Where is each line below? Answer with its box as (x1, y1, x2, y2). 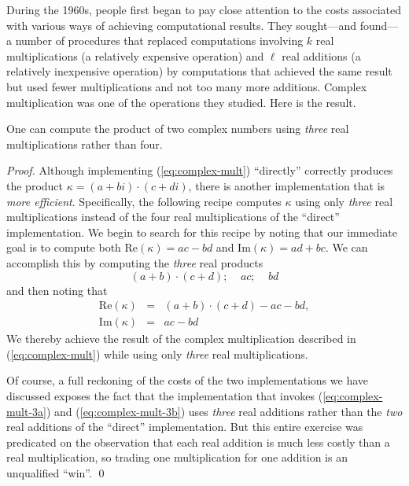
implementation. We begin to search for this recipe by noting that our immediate (6, 223, 397, 240)
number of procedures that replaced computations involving (15, 32, 304, 49)
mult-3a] (6, 403, 46, 419)
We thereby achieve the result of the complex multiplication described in (6, 330, 356, 347)
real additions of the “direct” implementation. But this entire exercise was (6, 418, 363, 435)
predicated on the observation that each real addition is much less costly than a (6, 433, 390, 450)
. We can (325, 239, 368, 256)
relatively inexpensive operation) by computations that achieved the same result (6, 63, 392, 79)
